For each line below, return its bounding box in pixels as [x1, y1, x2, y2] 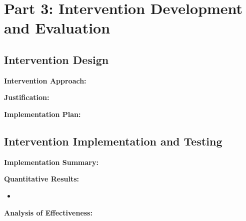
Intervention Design [4, 51, 109, 67]
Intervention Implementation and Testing [4, 133, 222, 148]
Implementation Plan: [4, 108, 81, 119]
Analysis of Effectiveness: [4, 207, 92, 217]
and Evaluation [4, 17, 110, 38]
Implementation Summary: [4, 156, 98, 167]
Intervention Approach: [4, 75, 86, 85]
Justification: [4, 92, 49, 102]
